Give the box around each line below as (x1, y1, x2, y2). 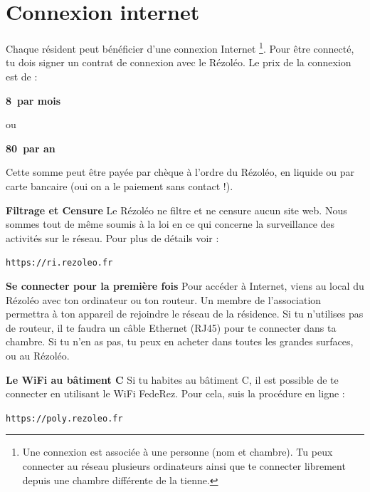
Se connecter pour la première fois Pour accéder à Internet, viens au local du (6, 278, 364, 293)
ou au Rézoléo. (6, 347, 70, 362)
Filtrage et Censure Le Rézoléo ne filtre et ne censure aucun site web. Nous (6, 202, 347, 217)
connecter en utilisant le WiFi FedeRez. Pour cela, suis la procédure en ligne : (6, 386, 345, 401)
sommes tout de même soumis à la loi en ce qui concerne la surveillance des (6, 216, 335, 231)
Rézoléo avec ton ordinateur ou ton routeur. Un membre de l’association (6, 292, 322, 307)
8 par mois (6, 93, 61, 108)
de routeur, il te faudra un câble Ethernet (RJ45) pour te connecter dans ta (6, 320, 337, 335)
